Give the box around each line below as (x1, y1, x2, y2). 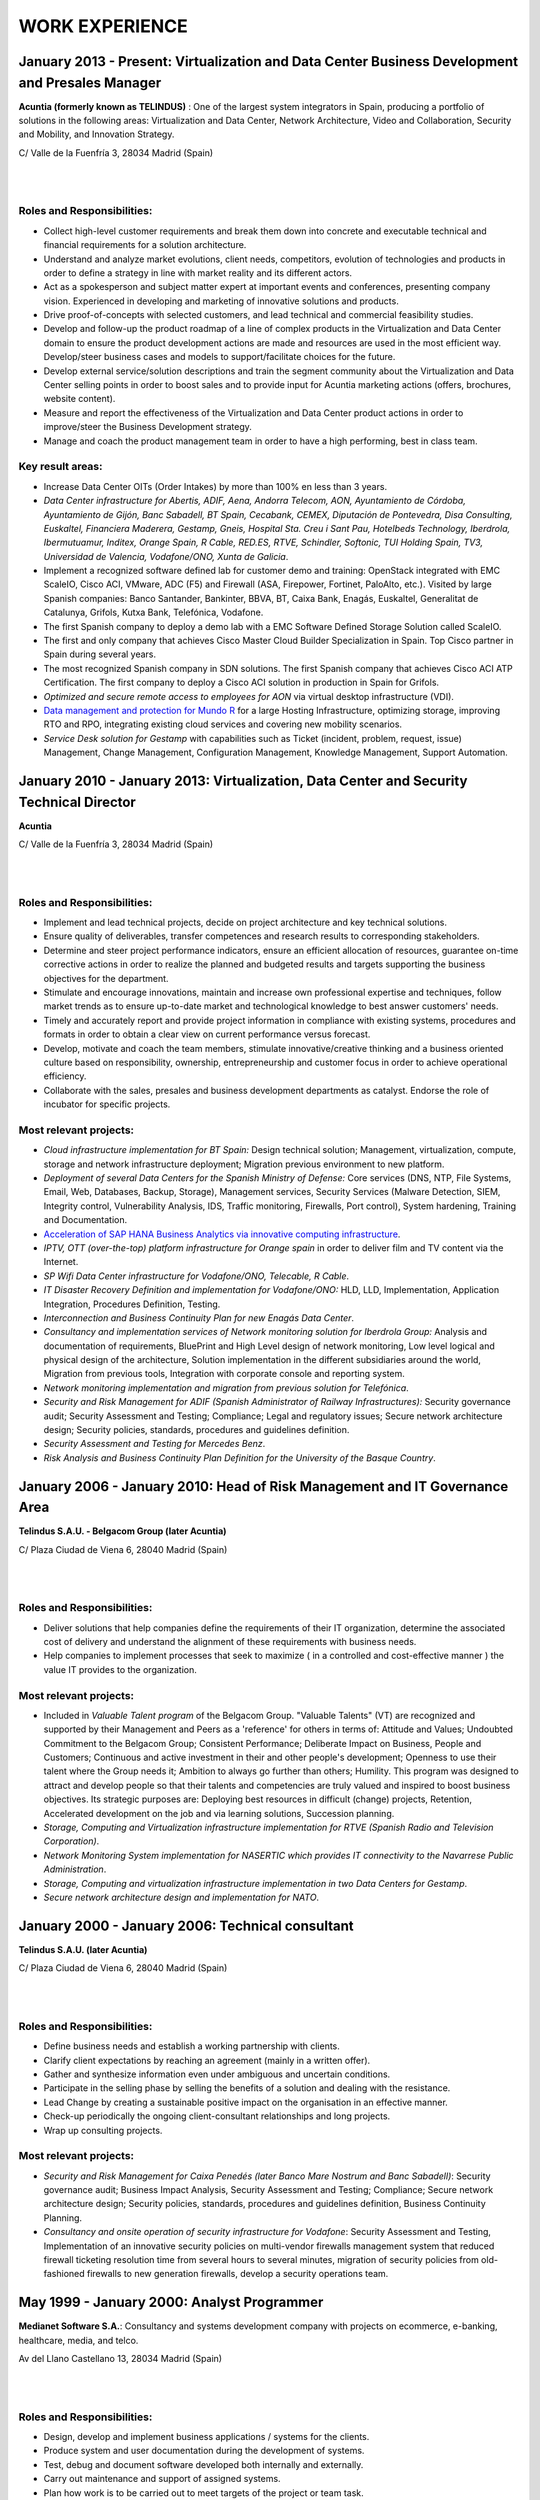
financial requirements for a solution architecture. (43, 239, 247, 251)
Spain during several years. (43, 648, 157, 660)
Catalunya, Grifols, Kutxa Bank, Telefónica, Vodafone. (43, 606, 264, 619)
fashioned (43, 2268, 85, 2280)
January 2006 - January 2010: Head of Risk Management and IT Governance (18, 1478, 509, 1495)
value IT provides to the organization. (43, 1663, 197, 1675)
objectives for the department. (43, 972, 169, 984)
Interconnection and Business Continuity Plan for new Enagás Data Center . (43, 1311, 355, 1324)
